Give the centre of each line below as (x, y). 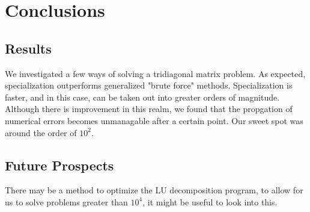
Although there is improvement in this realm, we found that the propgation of (149, 109)
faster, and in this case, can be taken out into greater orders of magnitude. (142, 97)
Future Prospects (59, 165)
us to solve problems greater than (66, 201)
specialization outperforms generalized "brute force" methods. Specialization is (149, 85)
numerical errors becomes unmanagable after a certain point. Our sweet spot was (154, 120)
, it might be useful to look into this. (210, 201)
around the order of (41, 132)
